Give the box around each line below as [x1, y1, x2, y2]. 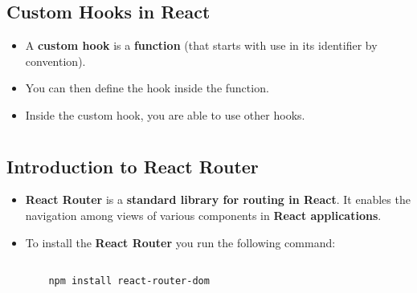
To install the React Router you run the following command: [25, 234, 336, 250]
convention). [25, 52, 86, 69]
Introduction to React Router [6, 153, 259, 178]
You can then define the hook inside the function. [25, 79, 269, 96]
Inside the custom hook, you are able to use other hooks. [25, 106, 305, 123]
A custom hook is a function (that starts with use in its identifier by [25, 37, 378, 53]
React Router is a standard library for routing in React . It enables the [25, 191, 411, 208]
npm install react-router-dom [48, 275, 210, 287]
